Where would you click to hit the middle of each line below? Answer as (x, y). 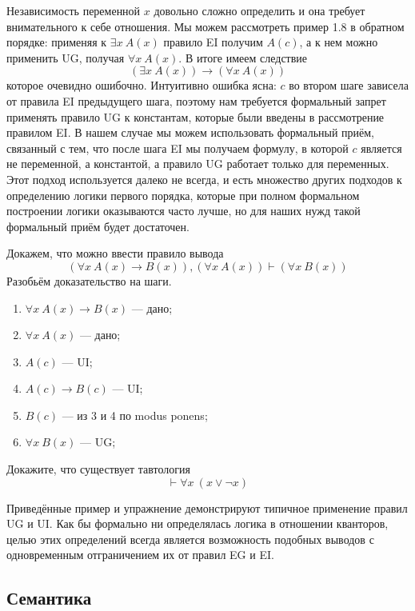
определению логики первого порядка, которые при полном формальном (183, 195)
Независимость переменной (74, 10)
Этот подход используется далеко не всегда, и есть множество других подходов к (204, 179)
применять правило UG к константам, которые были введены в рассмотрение (196, 116)
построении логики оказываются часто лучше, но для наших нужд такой (184, 211)
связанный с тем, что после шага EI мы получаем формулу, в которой (178, 148)
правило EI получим (213, 42)
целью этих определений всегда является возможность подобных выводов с (190, 539)
